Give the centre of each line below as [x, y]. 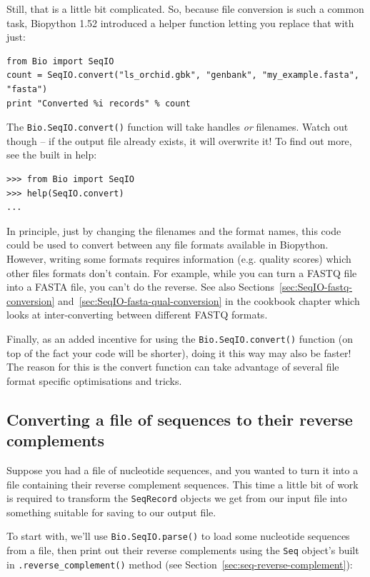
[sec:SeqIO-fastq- [316, 287]
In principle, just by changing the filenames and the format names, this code [174, 230]
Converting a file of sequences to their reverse [180, 419]
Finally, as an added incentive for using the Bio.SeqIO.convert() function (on [180, 338]
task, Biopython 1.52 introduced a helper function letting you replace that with [180, 22]
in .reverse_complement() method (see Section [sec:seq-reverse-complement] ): [180, 564]
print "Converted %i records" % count [99, 103]
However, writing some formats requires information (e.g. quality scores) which [179, 258]
